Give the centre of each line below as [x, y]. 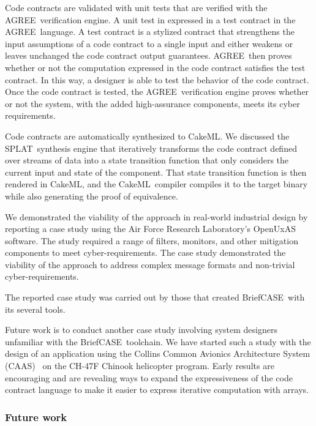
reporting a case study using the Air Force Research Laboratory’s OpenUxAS [150, 229]
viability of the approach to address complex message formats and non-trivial [150, 264]
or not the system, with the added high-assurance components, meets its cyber [152, 103]
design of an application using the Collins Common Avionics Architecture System [158, 353]
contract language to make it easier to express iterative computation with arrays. [157, 390]
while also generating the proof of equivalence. [92, 196]
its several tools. [35, 309]
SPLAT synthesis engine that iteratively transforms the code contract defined [151, 148]
